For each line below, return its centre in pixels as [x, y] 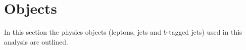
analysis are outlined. [36, 41]
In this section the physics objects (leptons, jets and [83, 32]
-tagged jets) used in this [204, 32]
